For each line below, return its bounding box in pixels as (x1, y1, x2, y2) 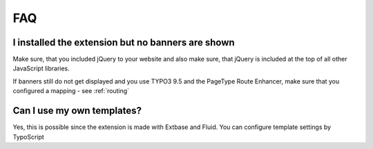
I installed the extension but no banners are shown (12, 37, 235, 48)
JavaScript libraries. (12, 64, 70, 72)
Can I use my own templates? (12, 105, 142, 117)
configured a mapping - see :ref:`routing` (12, 87, 130, 95)
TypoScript (12, 132, 44, 141)
